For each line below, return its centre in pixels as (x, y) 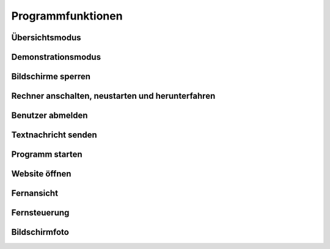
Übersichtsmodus (46, 38)
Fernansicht (35, 193)
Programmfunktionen (67, 16)
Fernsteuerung (40, 213)
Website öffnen (41, 174)
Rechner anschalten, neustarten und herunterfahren (113, 96)
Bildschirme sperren (51, 77)
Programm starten (47, 155)
